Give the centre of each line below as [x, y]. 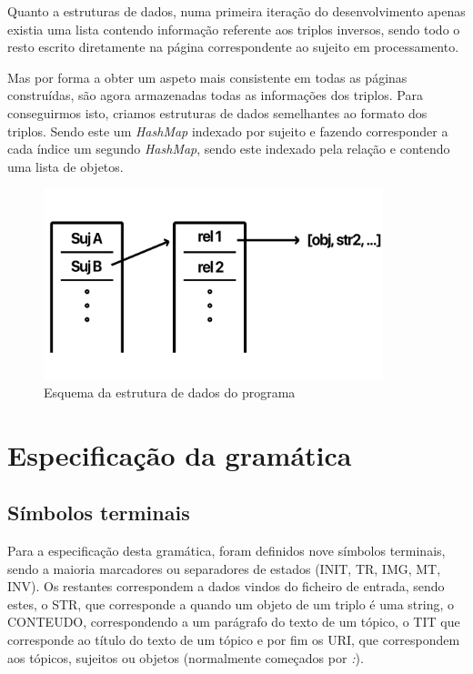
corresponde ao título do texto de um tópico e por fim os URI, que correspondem [234, 639]
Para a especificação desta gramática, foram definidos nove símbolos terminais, [226, 550]
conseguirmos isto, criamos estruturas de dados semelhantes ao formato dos [217, 112]
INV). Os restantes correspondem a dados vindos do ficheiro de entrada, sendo [226, 586]
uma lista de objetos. [65, 166]
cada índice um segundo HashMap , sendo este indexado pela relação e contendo [229, 149]
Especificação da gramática [180, 454]
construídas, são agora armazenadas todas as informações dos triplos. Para [215, 95]
